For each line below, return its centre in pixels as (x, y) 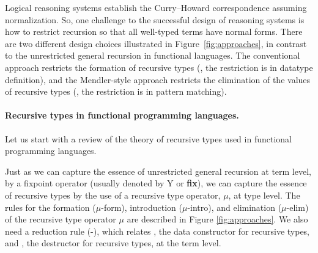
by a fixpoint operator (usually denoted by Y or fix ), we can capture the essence (156, 183)
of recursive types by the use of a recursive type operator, (113, 195)
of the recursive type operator (61, 219)
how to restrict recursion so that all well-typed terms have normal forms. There (154, 31)
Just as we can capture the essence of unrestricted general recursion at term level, (158, 171)
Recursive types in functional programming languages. (122, 115)
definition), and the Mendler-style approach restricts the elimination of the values (158, 79)
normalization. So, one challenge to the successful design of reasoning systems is (155, 19)
